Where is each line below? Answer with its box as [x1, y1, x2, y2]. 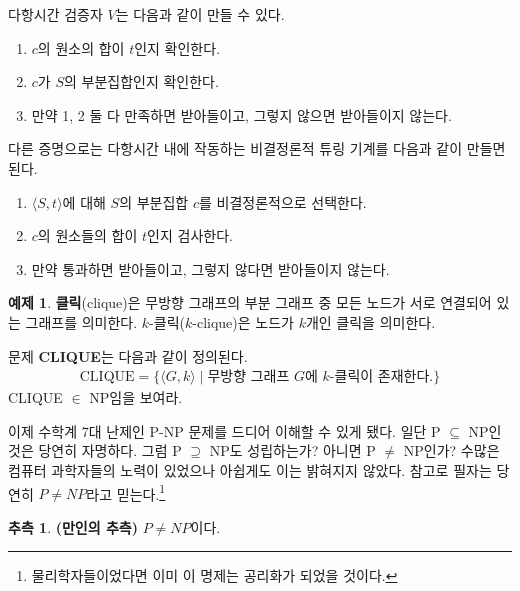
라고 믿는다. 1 [86, 480, 166, 504]
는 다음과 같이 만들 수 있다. [115, 4, 285, 24]
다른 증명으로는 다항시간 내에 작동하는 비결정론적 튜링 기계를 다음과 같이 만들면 [8, 138, 506, 159]
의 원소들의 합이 [37, 225, 138, 246]
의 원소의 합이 [37, 37, 125, 58]
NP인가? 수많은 [403, 440, 500, 461]
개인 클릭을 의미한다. [305, 311, 436, 332]
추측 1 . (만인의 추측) [8, 516, 139, 537]
